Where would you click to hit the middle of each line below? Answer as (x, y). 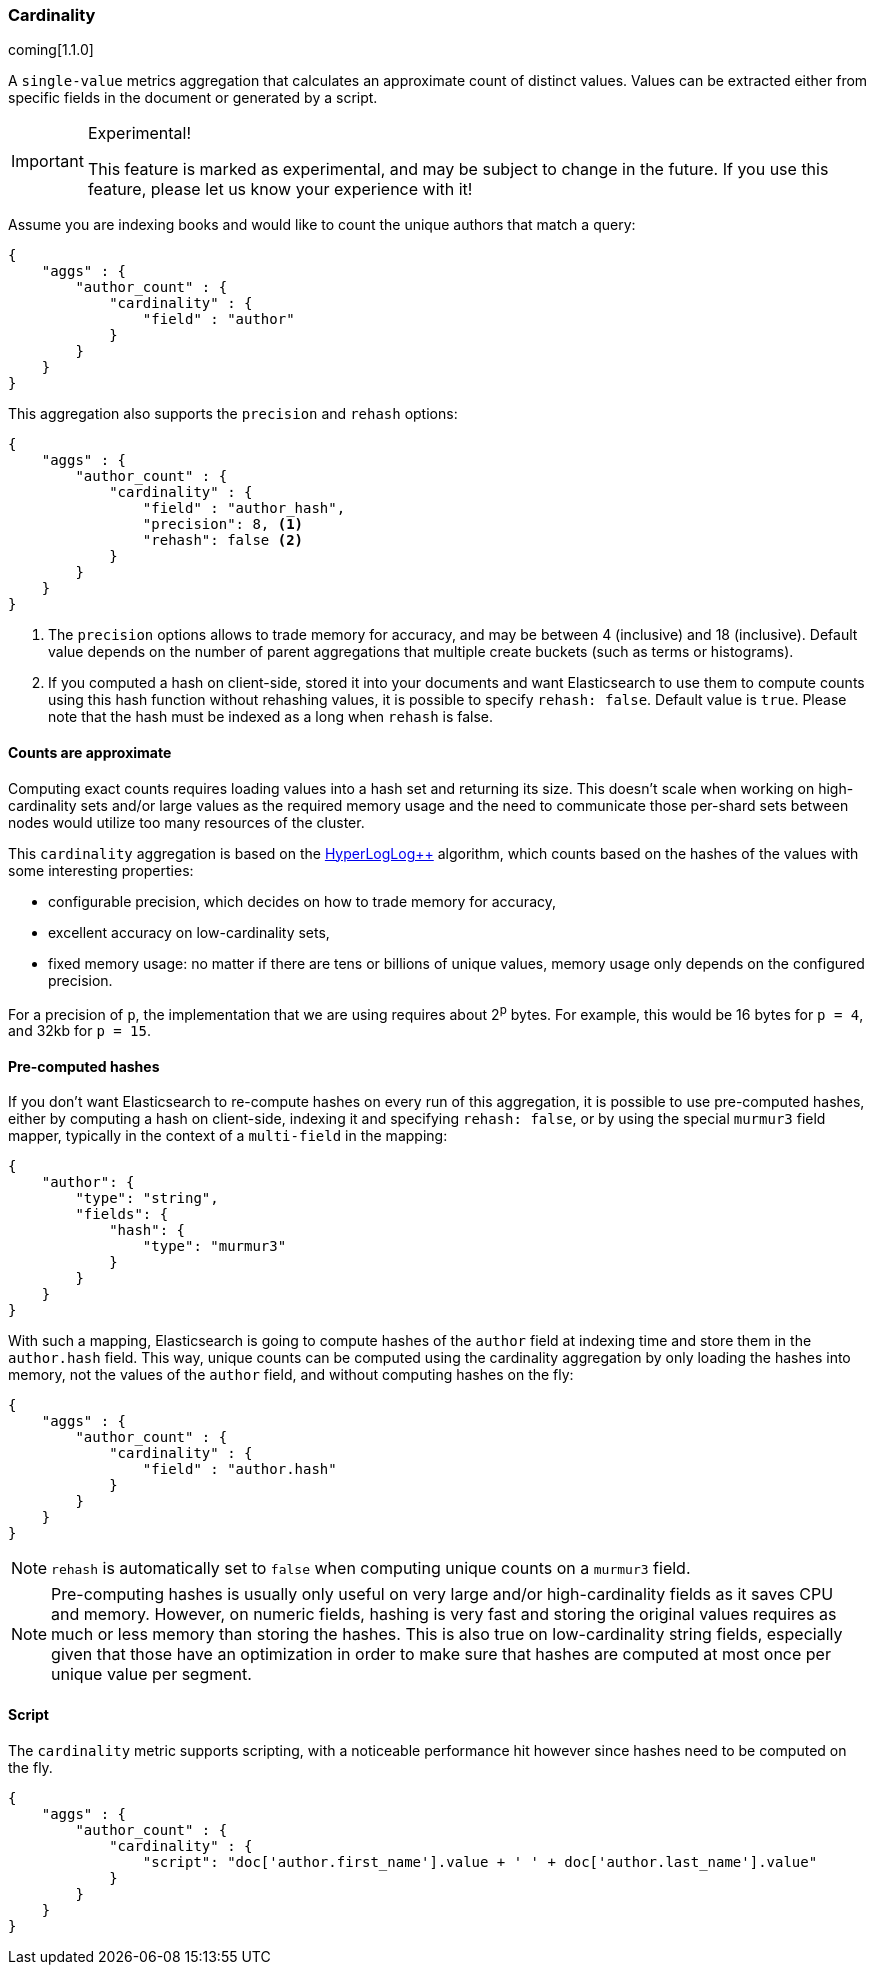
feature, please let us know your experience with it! (280, 189)
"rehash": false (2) (223, 540)
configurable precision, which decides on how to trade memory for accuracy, (302, 901)
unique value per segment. (151, 1674)
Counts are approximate (90, 752)
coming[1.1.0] (51, 50)
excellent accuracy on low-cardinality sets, (189, 932)
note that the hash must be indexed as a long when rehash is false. (271, 717)
